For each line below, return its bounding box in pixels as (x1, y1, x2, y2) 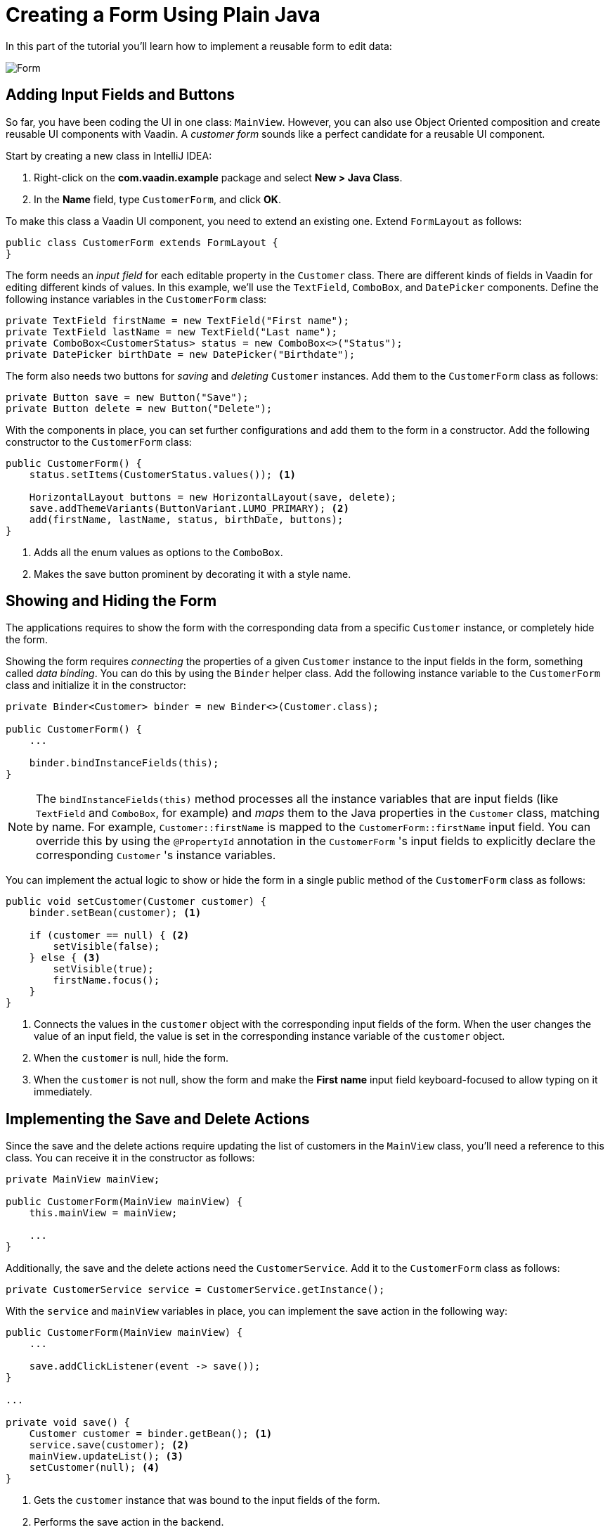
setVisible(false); (53, 941, 160, 953)
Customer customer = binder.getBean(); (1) (29, 1428, 273, 1440)
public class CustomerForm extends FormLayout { (6, 236, 278, 248)
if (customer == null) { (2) (29, 929, 190, 941)
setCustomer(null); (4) (29, 1462, 160, 1474)
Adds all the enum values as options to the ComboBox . (34, 546, 283, 558)
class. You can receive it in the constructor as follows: (6, 1152, 255, 1164)
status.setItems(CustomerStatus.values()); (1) (29, 468, 297, 480)
